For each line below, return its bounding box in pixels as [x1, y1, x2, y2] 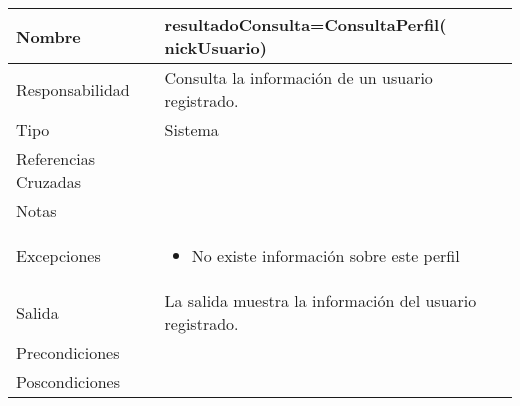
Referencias [16, 147, 96, 170]
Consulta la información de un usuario [164, 66, 433, 89]
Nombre [16, 24, 81, 48]
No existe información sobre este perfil [191, 244, 460, 267]
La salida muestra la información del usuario [164, 289, 477, 312]
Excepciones [16, 244, 101, 267]
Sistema [164, 118, 219, 141]
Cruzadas [16, 170, 82, 193]
